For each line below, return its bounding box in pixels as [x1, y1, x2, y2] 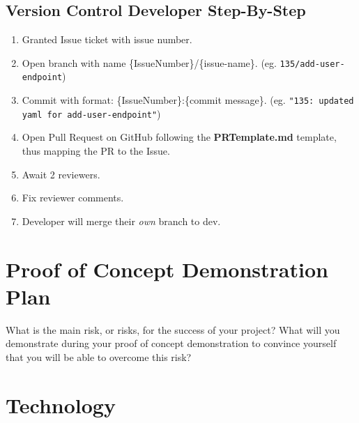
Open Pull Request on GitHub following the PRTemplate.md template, [22, 130, 337, 144]
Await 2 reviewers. [22, 167, 100, 181]
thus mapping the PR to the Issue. [22, 144, 170, 158]
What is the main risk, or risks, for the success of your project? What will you [6, 322, 340, 337]
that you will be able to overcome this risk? [6, 349, 192, 364]
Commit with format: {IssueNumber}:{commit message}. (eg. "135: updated [22, 93, 354, 107]
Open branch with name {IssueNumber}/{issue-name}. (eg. [22, 55, 277, 70]
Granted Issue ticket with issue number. [22, 32, 192, 47]
